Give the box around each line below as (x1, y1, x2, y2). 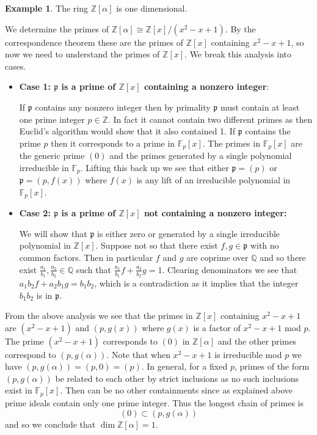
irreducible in (19, 161, 69, 174)
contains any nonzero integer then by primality (35, 100, 211, 113)
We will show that (19, 227, 87, 239)
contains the (245, 125, 291, 137)
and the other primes (217, 334, 297, 347)
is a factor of (193, 321, 241, 334)
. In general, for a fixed (141, 360, 228, 373)
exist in (5, 384, 32, 397)
